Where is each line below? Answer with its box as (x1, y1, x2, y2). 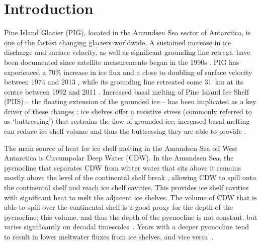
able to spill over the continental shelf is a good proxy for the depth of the (4, 202, 233, 212)
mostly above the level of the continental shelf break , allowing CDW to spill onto (4, 172, 256, 183)
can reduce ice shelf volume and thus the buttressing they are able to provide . (4, 126, 246, 136)
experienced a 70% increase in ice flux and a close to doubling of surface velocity (4, 66, 252, 77)
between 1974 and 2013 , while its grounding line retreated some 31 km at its (4, 76, 243, 87)
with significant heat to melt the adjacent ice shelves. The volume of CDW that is (4, 192, 257, 202)
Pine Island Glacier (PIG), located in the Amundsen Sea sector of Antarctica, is (4, 27, 251, 38)
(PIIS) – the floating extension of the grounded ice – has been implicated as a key (4, 96, 256, 107)
